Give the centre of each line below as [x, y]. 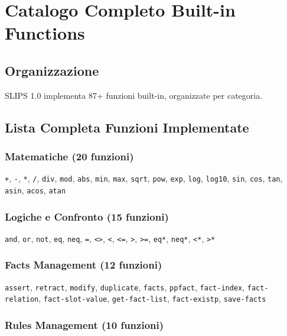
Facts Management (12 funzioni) [84, 265]
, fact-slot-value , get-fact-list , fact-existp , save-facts [152, 298]
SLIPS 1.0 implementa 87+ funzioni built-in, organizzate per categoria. [134, 95]
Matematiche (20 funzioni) [69, 156]
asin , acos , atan [35, 190]
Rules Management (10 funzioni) [84, 325]
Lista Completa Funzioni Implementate [127, 127]
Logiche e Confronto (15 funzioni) [87, 216]
